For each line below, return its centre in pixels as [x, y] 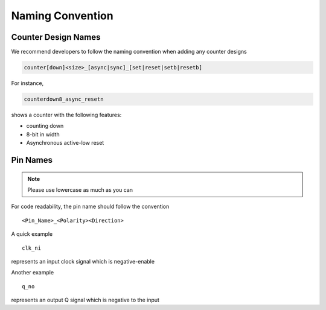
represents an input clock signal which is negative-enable [83, 261]
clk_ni [32, 248]
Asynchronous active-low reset [65, 143]
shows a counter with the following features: [66, 115]
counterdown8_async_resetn [64, 99]
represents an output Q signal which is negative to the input [85, 300]
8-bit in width [43, 134]
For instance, [27, 83]
